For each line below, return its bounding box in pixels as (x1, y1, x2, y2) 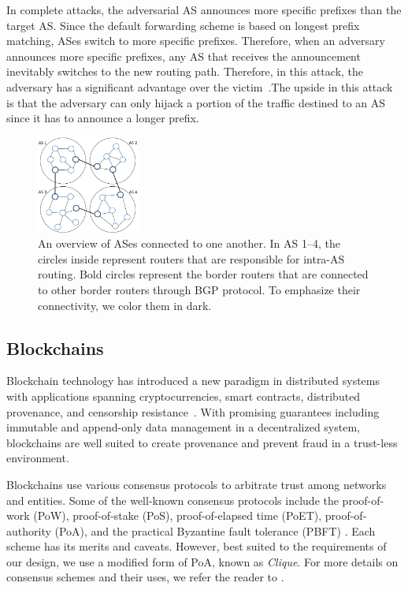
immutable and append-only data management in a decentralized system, (6, 419, 360, 435)
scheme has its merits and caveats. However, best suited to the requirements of (6, 538, 387, 555)
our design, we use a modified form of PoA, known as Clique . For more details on (6, 553, 399, 569)
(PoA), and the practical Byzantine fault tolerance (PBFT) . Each (54, 522, 376, 539)
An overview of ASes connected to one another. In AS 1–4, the (38, 235, 340, 252)
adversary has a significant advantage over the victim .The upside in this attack (6, 78, 393, 95)
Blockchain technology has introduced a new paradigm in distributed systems (6, 372, 380, 389)
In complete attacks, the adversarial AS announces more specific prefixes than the (6, 2, 402, 17)
